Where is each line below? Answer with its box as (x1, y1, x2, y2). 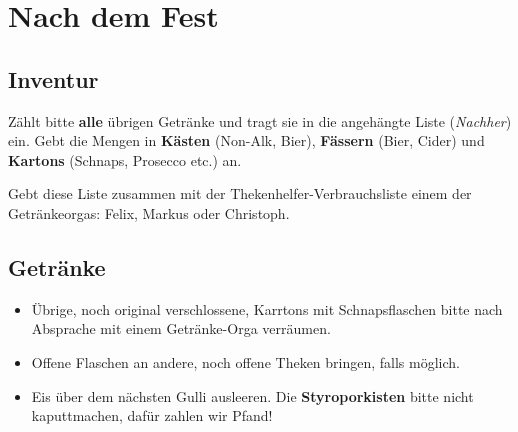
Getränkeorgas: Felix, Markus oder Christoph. (8, 202, 290, 223)
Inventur (8, 63, 99, 94)
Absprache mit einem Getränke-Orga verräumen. (31, 318, 331, 339)
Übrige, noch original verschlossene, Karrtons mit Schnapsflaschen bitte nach (31, 298, 503, 319)
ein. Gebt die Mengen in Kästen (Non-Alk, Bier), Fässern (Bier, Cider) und (8, 130, 485, 151)
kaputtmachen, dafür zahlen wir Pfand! (31, 405, 273, 426)
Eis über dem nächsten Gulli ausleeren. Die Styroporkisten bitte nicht (31, 385, 474, 406)
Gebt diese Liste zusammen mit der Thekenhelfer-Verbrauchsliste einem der (8, 183, 472, 204)
